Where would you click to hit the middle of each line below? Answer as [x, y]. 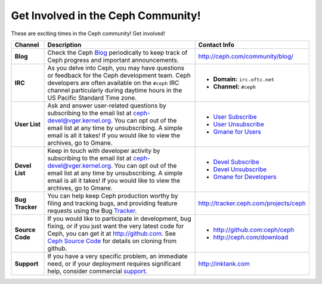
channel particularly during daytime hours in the [115, 90]
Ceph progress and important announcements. [113, 60]
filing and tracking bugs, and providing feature [112, 203]
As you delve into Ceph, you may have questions [116, 67]
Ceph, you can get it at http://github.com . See [112, 233]
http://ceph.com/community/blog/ [246, 56]
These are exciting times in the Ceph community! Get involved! [88, 33]
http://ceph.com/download [251, 237]
